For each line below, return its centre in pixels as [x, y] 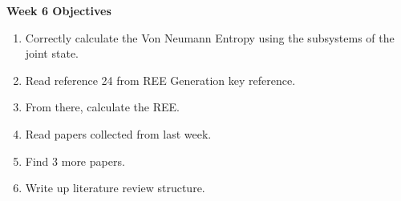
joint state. [52, 53]
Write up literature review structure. [115, 188]
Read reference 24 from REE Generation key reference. [160, 80]
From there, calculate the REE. [102, 107]
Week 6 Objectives [59, 10]
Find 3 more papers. [75, 161]
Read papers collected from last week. [118, 133]
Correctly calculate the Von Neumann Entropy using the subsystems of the [210, 37]
